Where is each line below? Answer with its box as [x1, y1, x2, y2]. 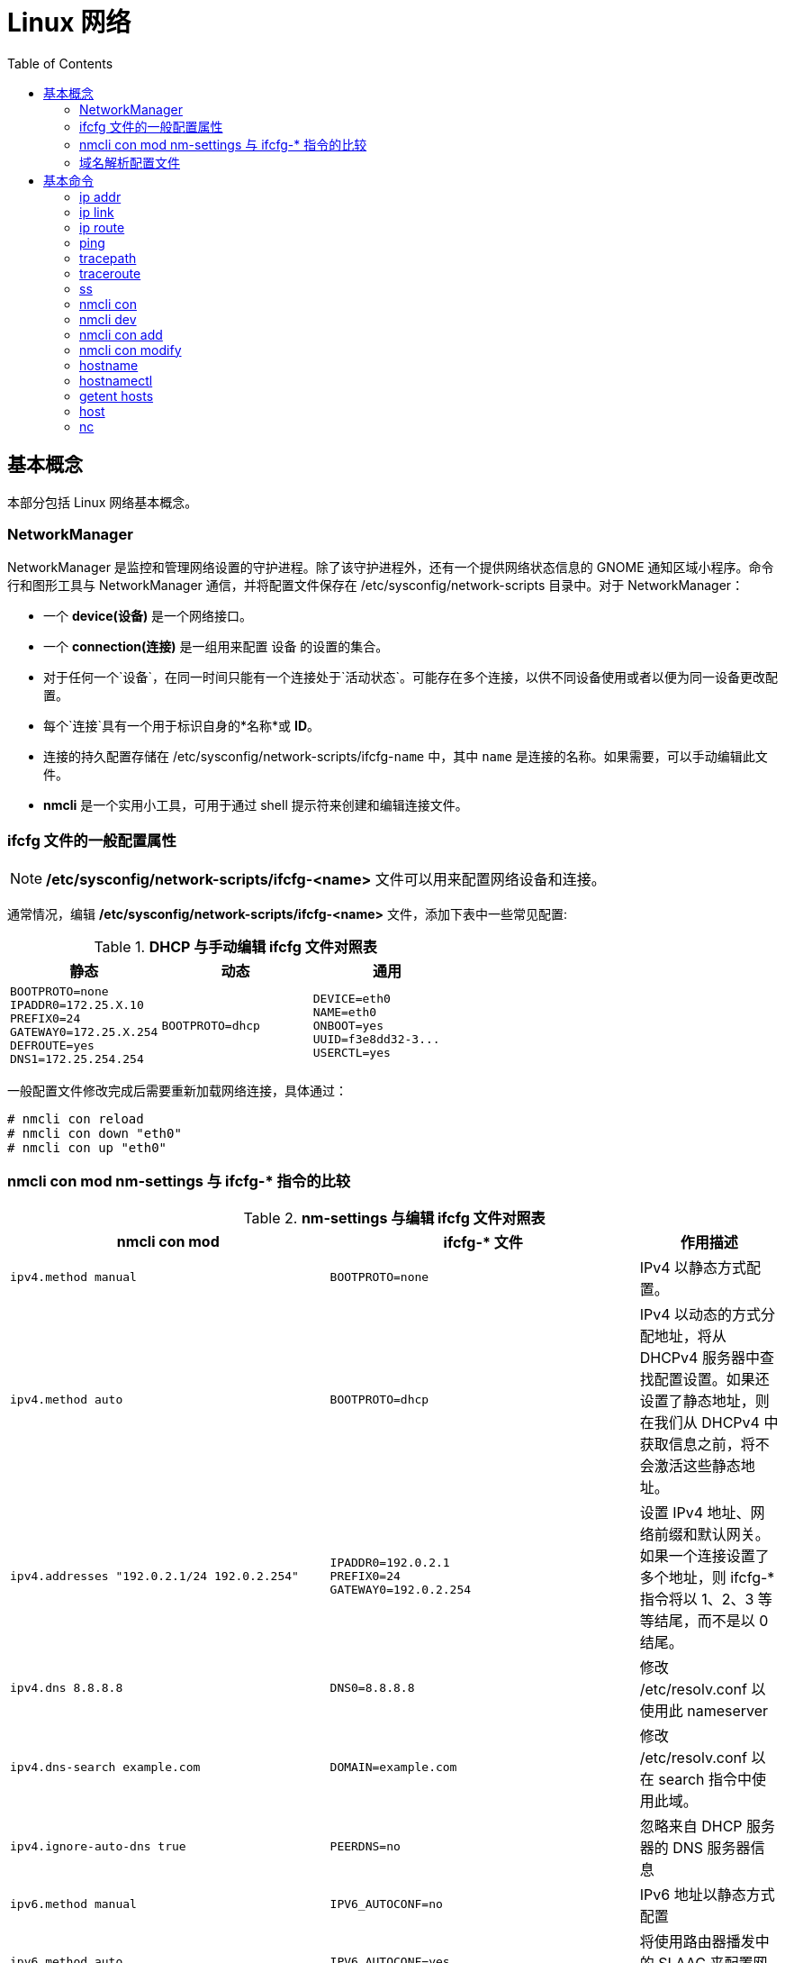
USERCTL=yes [312, 1045, 391, 1059]
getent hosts [79, 387, 154, 404]
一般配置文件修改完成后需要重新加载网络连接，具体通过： [7, 1083, 347, 1099]
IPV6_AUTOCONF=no [329, 1897, 443, 1912]
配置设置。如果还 [654, 1369, 770, 1388]
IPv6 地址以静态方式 [639, 1885, 775, 1904]
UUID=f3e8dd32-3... [312, 1031, 440, 1046]
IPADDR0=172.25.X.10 [10, 998, 144, 1013]
